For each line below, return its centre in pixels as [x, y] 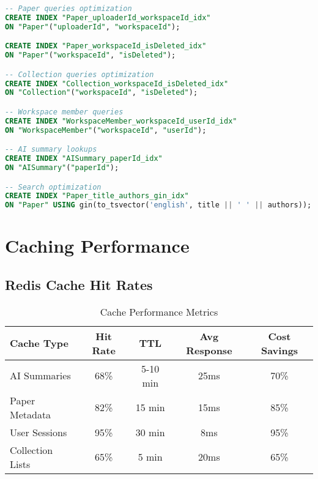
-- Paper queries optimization [68, 9]
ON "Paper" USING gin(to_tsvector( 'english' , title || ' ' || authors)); [158, 205]
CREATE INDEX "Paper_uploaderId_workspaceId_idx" [108, 17]
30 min [150, 432]
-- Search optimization [53, 187]
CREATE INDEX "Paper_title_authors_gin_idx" [97, 196]
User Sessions [39, 432]
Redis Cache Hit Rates [79, 284]
